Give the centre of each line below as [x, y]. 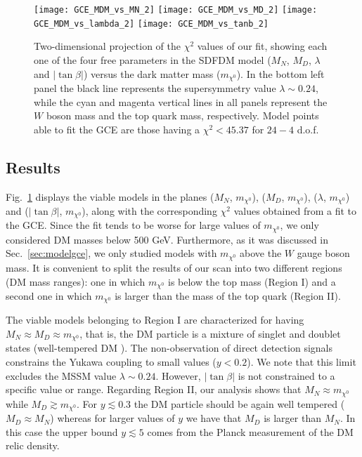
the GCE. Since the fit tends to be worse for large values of [133, 225]
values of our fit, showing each [262, 46]
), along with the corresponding [149, 210]
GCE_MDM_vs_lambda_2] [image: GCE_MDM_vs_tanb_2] [151, 24]
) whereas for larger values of [112, 418]
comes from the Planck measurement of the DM [250, 431]
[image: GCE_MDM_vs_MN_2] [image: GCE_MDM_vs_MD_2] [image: [176, 10]
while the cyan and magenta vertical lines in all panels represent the [181, 101]
